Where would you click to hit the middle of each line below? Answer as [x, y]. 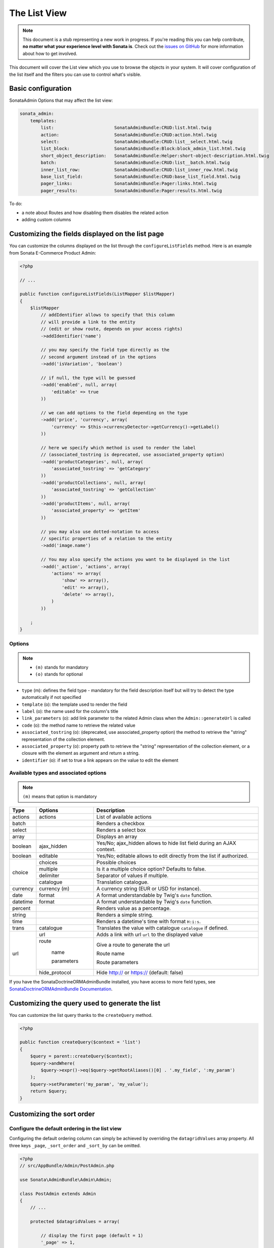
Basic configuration [40, 89]
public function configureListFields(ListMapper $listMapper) [97, 294]
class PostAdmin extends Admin [58, 1194]
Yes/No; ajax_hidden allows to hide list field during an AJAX [166, 843]
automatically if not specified [52, 697]
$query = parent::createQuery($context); [81, 1056]
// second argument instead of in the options [98, 357]
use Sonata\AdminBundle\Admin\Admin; [66, 1180]
